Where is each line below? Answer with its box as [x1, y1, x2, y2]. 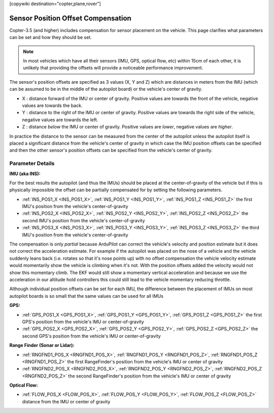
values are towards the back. [22, 102, 83, 109]
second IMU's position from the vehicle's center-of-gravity [22, 217, 145, 223]
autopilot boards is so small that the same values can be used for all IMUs [9, 293, 163, 299]
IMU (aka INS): [9, 170, 41, 177]
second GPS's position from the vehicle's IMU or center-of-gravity [22, 333, 161, 339]
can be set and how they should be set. [9, 35, 92, 41]
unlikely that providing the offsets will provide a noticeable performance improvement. [23, 65, 203, 71]
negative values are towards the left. [22, 117, 98, 123]
